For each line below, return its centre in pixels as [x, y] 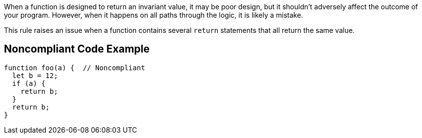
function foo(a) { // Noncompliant [75, 68]
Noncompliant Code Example [77, 49]
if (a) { [29, 83]
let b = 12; [35, 75]
